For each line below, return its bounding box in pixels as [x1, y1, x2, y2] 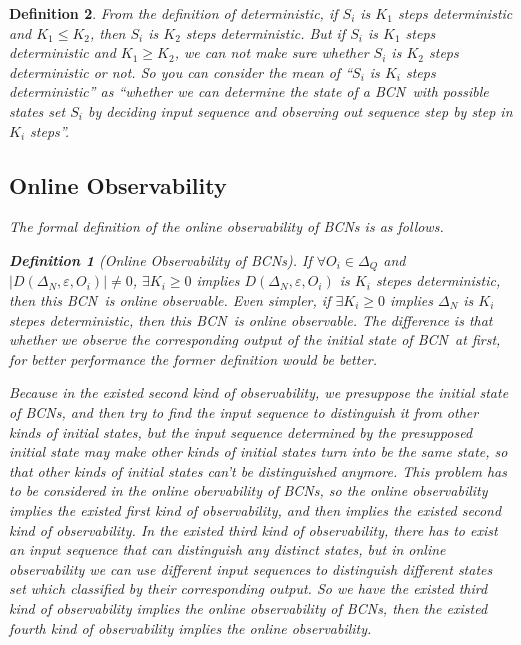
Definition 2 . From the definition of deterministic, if [9, 3, 338, 23]
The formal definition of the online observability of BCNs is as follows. [9, 216, 444, 237]
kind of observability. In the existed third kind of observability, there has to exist [9, 519, 498, 540]
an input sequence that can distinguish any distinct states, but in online [9, 539, 446, 560]
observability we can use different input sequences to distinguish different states [9, 558, 493, 579]
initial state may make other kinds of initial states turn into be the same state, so [9, 441, 508, 462]
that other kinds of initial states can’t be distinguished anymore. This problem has [9, 460, 507, 481]
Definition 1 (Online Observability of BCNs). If [9, 249, 312, 270]
